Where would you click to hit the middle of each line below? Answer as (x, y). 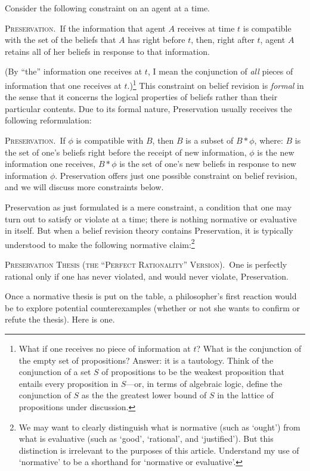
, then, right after (223, 40)
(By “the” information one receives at (74, 71)
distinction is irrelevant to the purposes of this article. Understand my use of (159, 450)
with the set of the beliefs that (61, 40)
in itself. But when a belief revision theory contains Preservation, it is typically (149, 230)
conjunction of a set (55, 372)
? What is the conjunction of (249, 348)
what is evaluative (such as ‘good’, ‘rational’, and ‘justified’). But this (146, 439)
